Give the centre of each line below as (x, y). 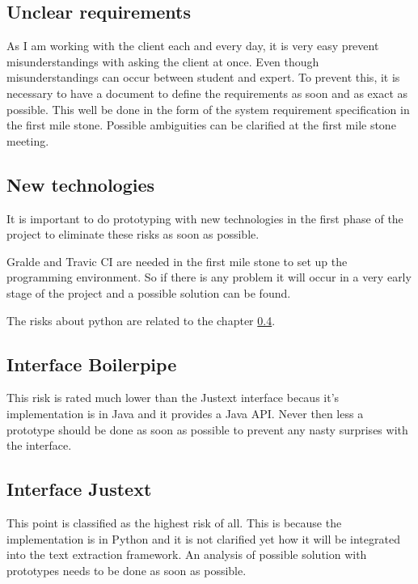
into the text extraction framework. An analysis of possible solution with (187, 554)
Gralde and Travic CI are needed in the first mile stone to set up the (177, 261)
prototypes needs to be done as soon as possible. (127, 570)
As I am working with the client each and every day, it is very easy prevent (193, 46)
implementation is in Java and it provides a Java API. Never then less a (185, 413)
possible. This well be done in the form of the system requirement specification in (208, 109)
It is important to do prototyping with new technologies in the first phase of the (205, 218)
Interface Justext (79, 489)
